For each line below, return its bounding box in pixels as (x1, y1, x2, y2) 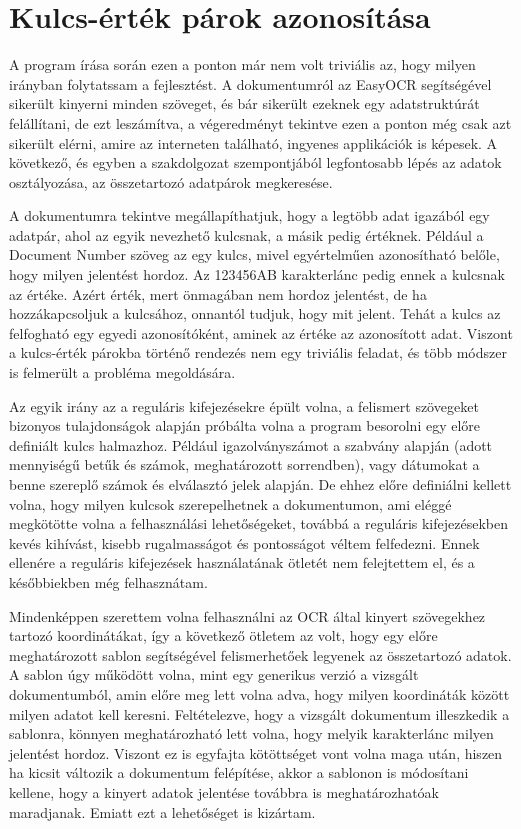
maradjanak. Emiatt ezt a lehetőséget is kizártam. (9, 801, 316, 822)
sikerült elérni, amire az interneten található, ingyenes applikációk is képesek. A (9, 132, 498, 153)
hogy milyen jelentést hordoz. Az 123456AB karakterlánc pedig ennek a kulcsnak (9, 264, 505, 285)
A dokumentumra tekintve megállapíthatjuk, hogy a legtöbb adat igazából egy (9, 205, 490, 226)
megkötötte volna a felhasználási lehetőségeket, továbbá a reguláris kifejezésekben (9, 513, 508, 534)
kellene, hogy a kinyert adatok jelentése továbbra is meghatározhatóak (9, 781, 439, 802)
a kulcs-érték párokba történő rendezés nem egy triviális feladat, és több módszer (9, 342, 507, 363)
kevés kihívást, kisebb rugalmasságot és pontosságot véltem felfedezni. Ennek (9, 532, 480, 553)
